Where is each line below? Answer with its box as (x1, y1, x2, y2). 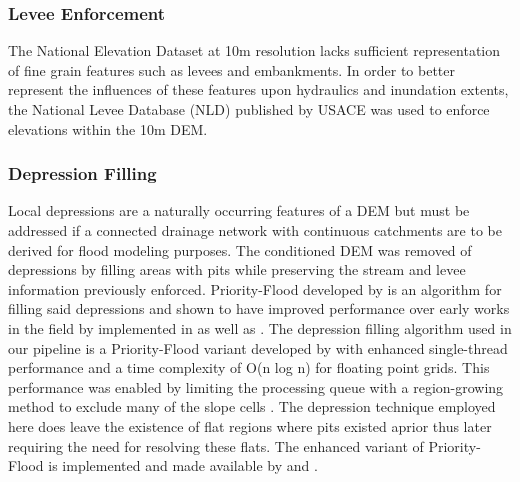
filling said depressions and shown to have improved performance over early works (8, 298, 510, 319)
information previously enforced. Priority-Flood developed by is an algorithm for (8, 278, 502, 299)
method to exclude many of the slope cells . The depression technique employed (8, 396, 496, 417)
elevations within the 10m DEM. (8, 118, 208, 139)
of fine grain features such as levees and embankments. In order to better (8, 59, 455, 80)
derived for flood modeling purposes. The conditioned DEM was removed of (8, 239, 472, 260)
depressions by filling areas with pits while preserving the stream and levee (8, 259, 466, 280)
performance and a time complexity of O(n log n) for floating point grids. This (8, 357, 490, 378)
